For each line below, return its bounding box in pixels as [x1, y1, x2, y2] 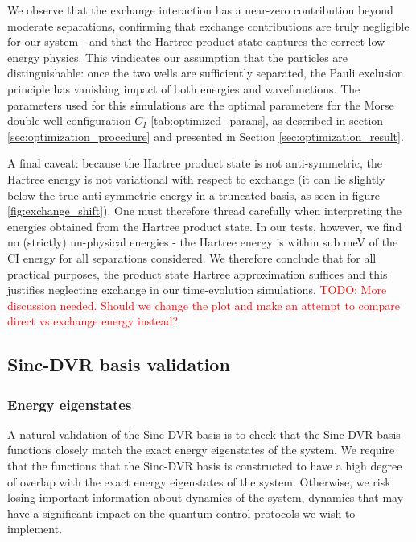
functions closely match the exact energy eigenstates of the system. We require [7, 441, 395, 458]
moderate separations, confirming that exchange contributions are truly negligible [7, 17, 410, 34]
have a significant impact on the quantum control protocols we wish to [7, 504, 356, 521]
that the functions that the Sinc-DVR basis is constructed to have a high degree [7, 457, 402, 474]
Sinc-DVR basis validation [7, 352, 230, 377]
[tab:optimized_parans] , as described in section [150, 112, 384, 129]
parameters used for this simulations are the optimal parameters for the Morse [7, 96, 394, 113]
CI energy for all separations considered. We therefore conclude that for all [7, 249, 377, 266]
